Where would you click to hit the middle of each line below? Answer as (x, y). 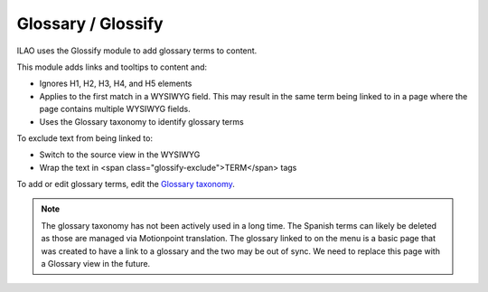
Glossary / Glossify (90, 24)
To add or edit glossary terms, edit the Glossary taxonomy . (126, 184)
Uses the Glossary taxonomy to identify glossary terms (141, 121)
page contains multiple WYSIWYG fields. (115, 109)
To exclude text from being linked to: (85, 138)
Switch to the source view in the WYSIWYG (120, 155)
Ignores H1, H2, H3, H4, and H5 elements (116, 84)
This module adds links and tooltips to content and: (112, 67)
